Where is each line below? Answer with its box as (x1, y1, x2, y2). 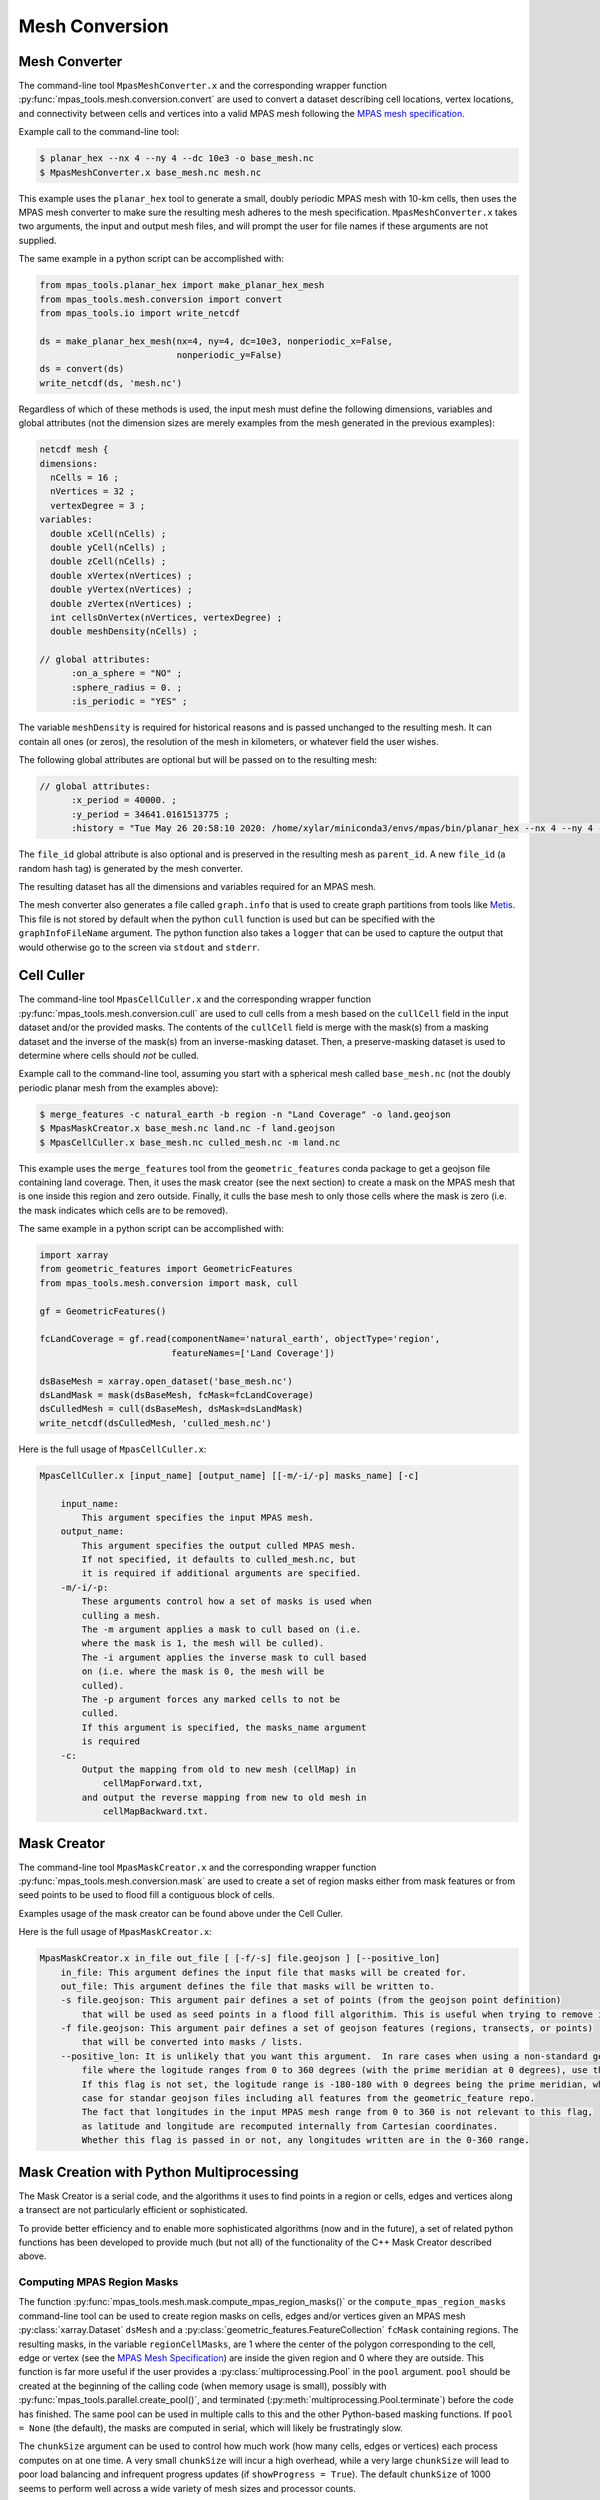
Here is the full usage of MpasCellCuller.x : (18, 1443, 207, 1455)
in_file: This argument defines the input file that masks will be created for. (60, 1966, 467, 1978)
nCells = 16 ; (50, 472, 120, 484)
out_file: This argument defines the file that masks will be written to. (60, 1980, 435, 1992)
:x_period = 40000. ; (71, 795, 177, 806)
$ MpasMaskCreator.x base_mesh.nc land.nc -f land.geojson (39, 1123, 335, 1134)
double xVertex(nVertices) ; (50, 570, 194, 581)
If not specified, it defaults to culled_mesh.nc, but (81, 1554, 357, 1565)
